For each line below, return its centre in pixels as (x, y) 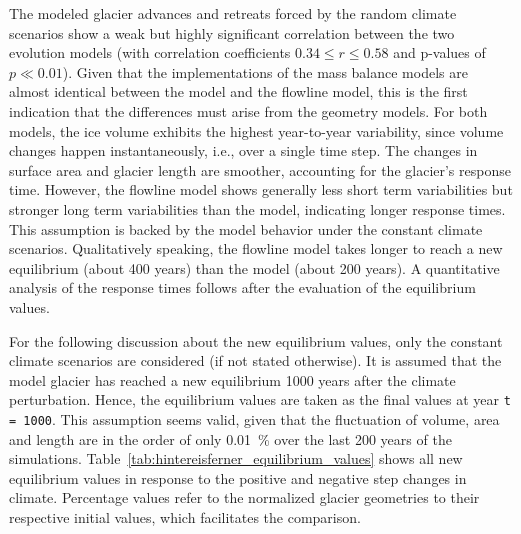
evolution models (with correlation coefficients (150, 52)
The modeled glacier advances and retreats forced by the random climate (233, 13)
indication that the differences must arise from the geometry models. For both (248, 110)
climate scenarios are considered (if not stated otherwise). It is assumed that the (255, 360)
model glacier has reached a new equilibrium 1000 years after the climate (232, 379)
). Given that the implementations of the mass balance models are (265, 71)
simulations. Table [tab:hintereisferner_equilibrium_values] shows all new (236, 458)
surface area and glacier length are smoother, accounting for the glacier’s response (260, 169)
